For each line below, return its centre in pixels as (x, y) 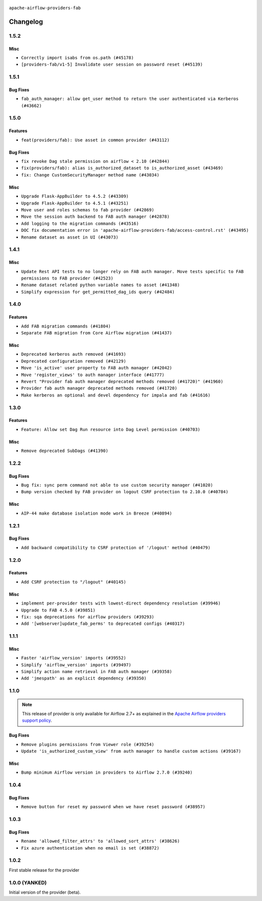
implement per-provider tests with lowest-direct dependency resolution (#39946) (121, 603)
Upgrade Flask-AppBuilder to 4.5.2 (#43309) (75, 196)
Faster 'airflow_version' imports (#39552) (74, 658)
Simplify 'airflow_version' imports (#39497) (76, 665)
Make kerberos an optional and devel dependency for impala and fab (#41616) (116, 395)
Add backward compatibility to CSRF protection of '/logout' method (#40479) (116, 547)
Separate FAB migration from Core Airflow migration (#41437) (97, 333)
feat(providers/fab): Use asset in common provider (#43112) (95, 140)
